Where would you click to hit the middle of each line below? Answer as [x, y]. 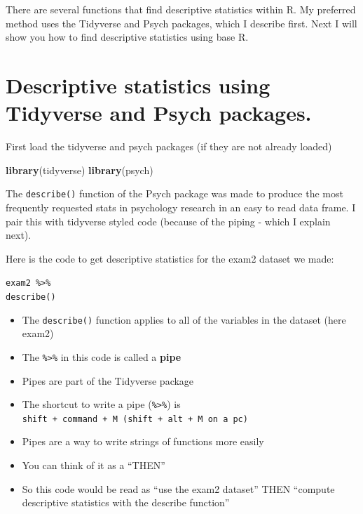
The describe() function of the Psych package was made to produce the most [174, 193]
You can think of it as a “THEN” [94, 465]
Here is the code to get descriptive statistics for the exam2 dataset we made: [170, 258]
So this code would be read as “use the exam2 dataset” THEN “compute [178, 488]
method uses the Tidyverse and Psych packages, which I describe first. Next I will [181, 23]
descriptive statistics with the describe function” [126, 502]
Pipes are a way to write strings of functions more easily [143, 441]
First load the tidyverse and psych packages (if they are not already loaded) [169, 146]
